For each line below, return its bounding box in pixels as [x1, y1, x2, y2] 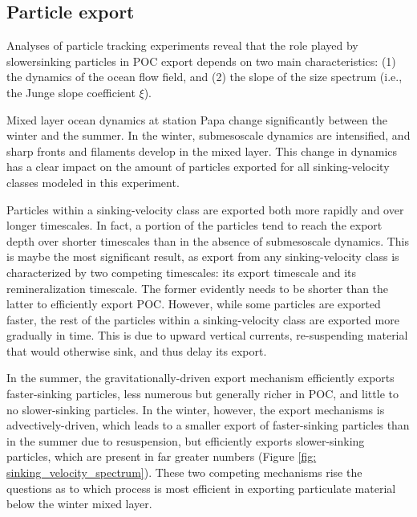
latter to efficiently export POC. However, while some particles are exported [6, 295, 381, 312]
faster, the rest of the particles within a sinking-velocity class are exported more [6, 311, 399, 328]
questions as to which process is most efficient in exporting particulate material [6, 479, 396, 496]
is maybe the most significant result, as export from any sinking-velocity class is [6, 248, 399, 265]
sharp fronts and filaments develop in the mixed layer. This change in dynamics [6, 142, 398, 159]
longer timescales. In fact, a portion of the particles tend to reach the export [6, 217, 383, 234]
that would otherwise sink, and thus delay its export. [6, 342, 267, 359]
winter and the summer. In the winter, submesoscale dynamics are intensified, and [6, 127, 411, 144]
